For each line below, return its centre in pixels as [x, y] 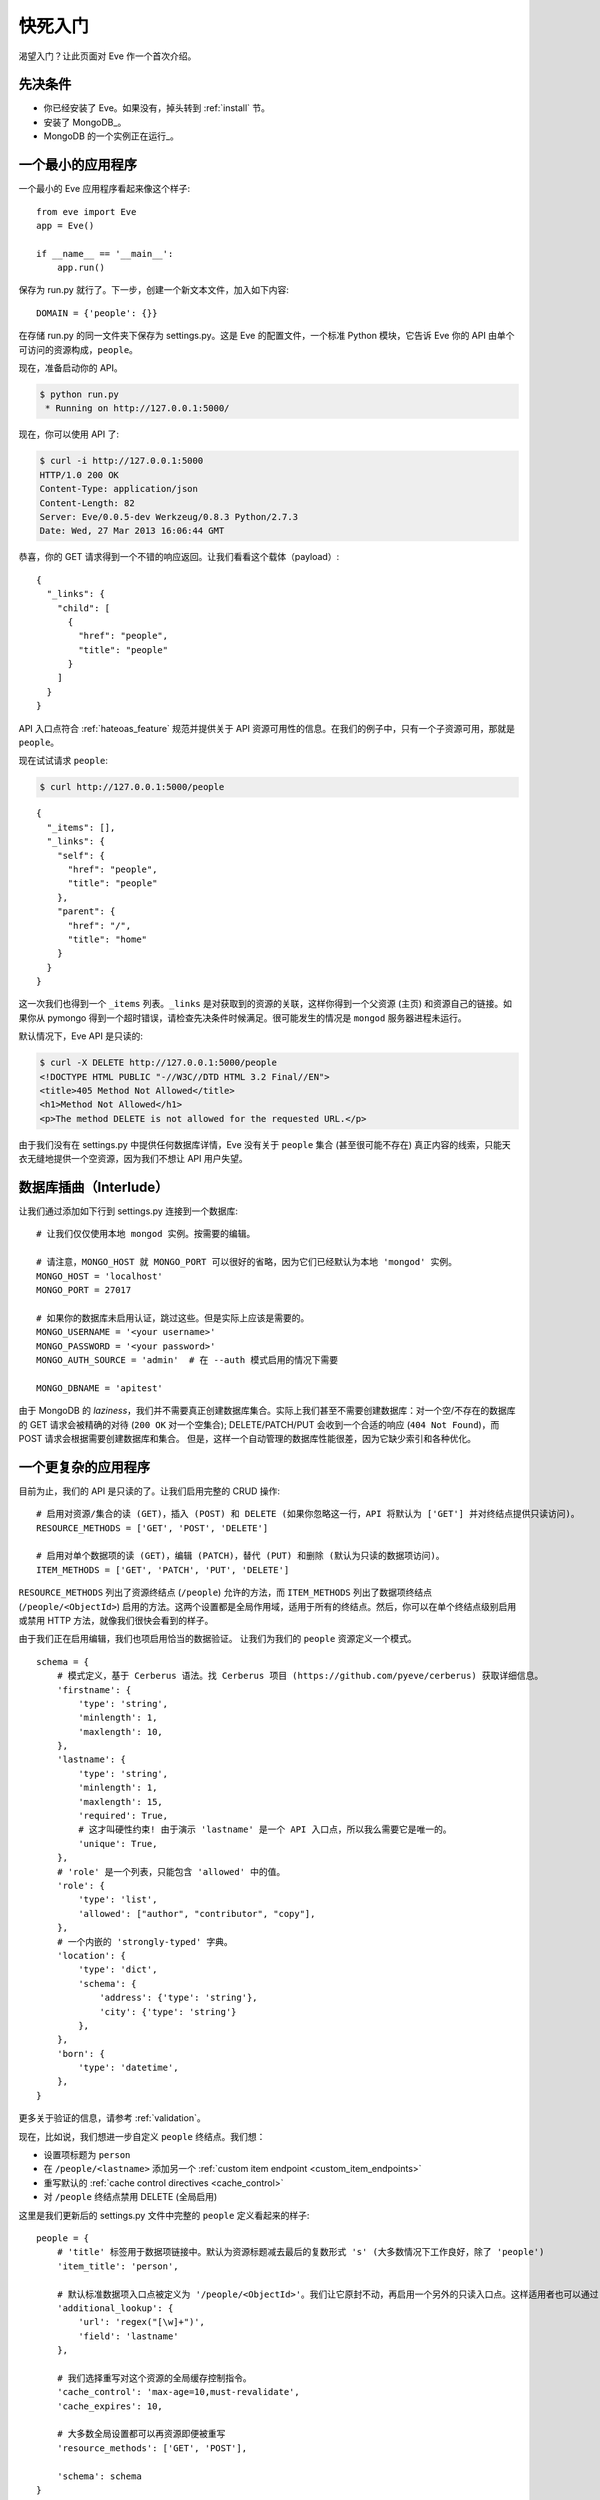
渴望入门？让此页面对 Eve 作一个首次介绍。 [107, 56]
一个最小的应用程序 [77, 165]
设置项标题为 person [87, 2155]
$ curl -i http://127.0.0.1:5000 [121, 461]
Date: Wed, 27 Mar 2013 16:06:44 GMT [132, 531]
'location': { [91, 1955]
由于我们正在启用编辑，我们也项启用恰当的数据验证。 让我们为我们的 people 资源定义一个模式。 [217, 1639]
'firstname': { [94, 1689]
